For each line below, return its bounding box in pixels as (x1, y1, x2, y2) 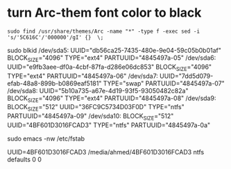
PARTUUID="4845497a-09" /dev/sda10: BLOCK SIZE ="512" (7, 112, 174, 122)
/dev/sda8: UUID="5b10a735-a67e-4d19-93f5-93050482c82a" (7, 86, 189, 95)
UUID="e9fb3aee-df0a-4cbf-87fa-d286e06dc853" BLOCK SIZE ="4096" (7, 63, 212, 72)
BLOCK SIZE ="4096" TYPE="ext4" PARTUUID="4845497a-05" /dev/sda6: (7, 54, 216, 63)
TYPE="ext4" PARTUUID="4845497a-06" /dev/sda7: (7, 72, 158, 80)
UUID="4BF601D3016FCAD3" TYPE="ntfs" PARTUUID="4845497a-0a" (7, 120, 211, 129)
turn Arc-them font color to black (7, 5, 202, 21)
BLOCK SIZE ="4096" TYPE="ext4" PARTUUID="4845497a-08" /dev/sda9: (7, 94, 216, 104)
